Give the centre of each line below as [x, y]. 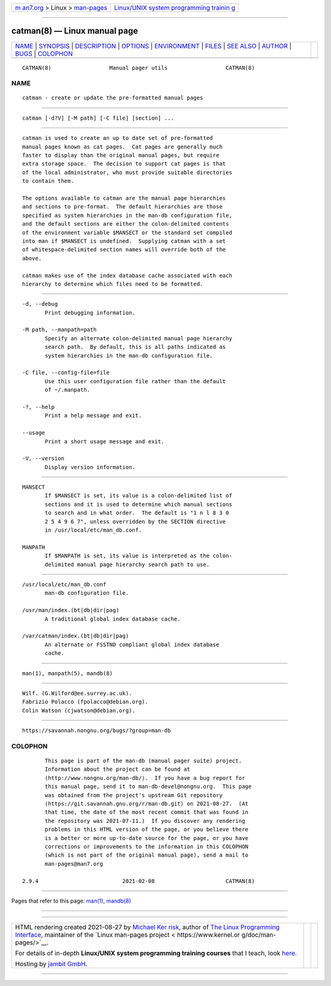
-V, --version [43, 459]
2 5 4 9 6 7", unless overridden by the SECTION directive [135, 522]
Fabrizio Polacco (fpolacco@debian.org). [85, 702]
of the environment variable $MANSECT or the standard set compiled [127, 232]
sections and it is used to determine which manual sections [139, 504]
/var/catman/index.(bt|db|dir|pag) [76, 636]
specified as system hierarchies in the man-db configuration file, [127, 215]
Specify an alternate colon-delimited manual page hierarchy [139, 338]
